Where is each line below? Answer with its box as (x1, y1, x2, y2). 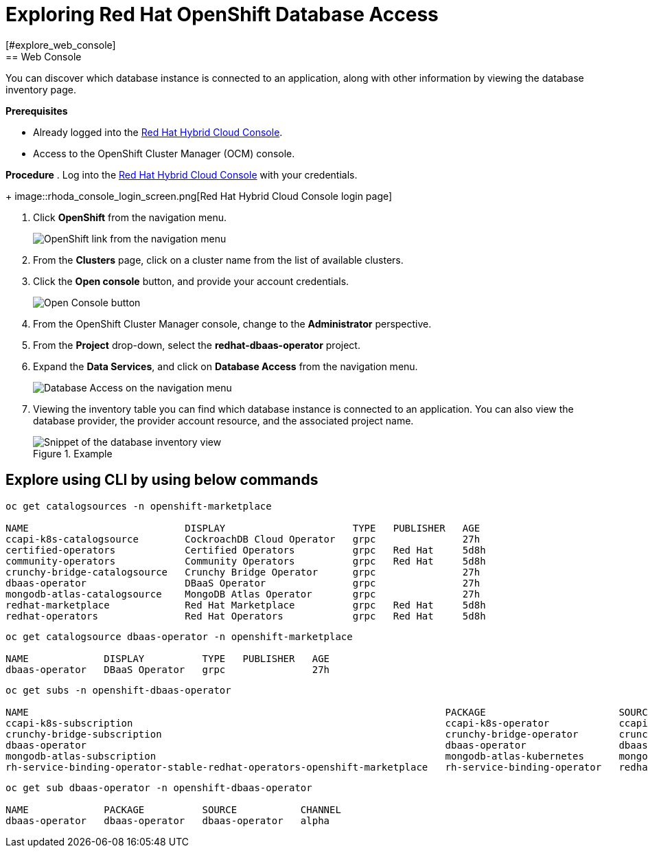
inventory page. (5, 83, 76, 95)
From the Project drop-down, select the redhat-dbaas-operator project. (33, 339, 360, 351)
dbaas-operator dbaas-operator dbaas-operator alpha (5, 815, 330, 826)
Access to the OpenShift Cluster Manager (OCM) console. (33, 147, 295, 159)
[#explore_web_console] (5, 38, 116, 51)
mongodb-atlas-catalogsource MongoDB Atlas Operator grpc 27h (5, 588, 481, 600)
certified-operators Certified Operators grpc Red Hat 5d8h (5, 544, 486, 556)
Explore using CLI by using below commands (5, 471, 319, 489)
